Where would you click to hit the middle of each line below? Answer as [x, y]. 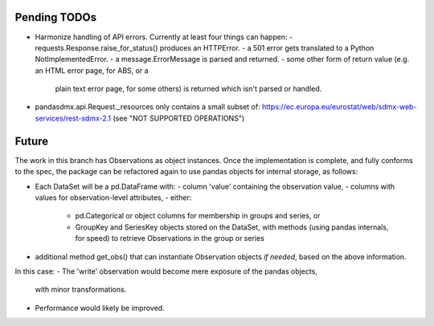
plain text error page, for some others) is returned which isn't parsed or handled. [188, 89]
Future [32, 141]
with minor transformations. [81, 290]
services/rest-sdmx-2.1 [73, 118]
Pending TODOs [55, 17]
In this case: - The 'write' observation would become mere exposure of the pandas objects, [166, 271]
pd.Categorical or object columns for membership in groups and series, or [198, 216]
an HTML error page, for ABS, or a [92, 70]
